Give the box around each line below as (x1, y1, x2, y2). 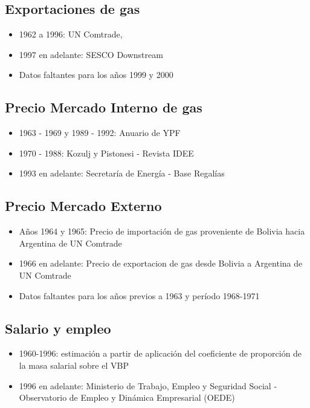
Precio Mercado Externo (5, 196, 162, 215)
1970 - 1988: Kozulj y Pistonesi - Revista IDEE (19, 146, 194, 159)
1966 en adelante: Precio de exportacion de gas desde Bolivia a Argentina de (19, 257, 303, 270)
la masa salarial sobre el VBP (19, 358, 129, 371)
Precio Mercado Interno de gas (5, 98, 202, 117)
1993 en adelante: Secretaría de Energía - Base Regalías (19, 167, 225, 180)
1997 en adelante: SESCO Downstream (19, 48, 163, 60)
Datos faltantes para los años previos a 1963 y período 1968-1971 (19, 289, 260, 302)
